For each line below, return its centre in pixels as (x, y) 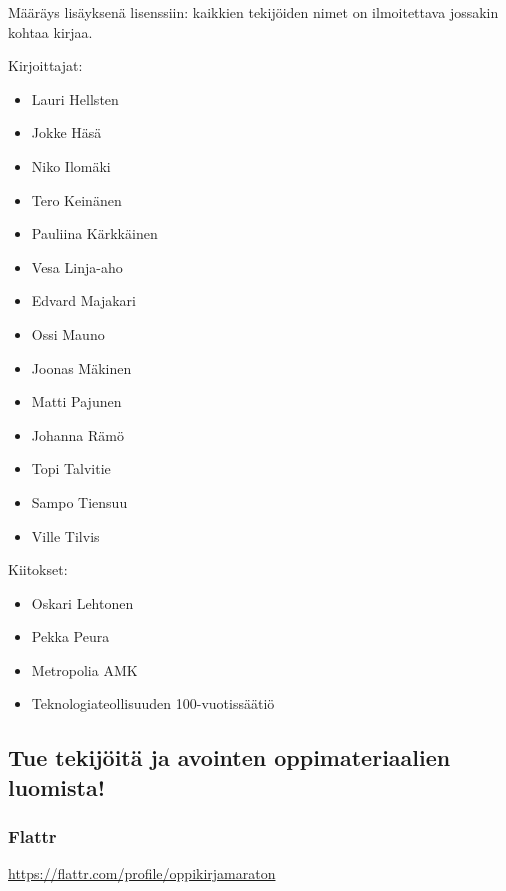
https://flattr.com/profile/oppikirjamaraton (142, 873)
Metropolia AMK (84, 669)
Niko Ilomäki (71, 165)
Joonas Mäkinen (81, 367)
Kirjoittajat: (45, 65)
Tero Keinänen (76, 199)
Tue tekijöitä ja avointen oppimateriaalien (229, 757)
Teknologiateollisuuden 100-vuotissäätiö (153, 703)
